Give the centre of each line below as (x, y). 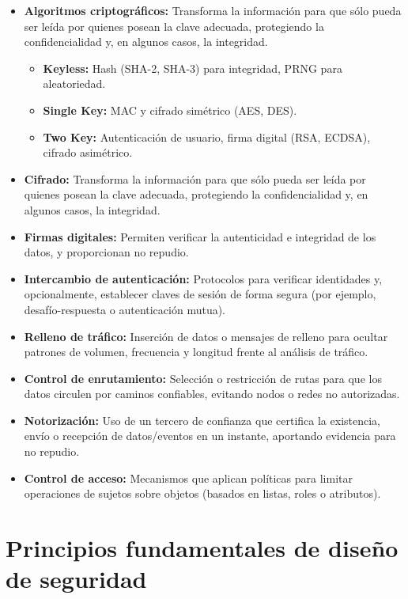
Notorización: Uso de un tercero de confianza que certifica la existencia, (202, 420)
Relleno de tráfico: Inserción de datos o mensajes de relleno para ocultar (206, 336)
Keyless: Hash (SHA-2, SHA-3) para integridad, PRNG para (193, 68)
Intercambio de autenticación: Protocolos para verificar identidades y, (203, 278)
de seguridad (76, 579)
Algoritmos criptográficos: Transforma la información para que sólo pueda (213, 10)
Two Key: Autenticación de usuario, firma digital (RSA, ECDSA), (207, 136)
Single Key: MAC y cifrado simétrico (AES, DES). (170, 110)
